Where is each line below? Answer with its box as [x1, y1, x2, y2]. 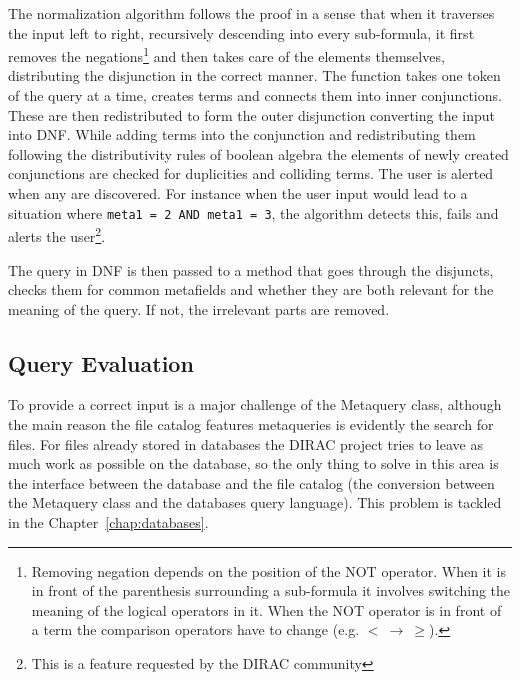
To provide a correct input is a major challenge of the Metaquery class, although [8, 394, 502, 415]
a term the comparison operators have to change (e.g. [31, 619, 360, 640]
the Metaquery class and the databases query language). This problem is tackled [8, 492, 502, 513]
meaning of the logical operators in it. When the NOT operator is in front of [31, 599, 502, 620]
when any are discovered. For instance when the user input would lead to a [8, 183, 468, 203]
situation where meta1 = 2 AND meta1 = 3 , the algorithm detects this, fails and [8, 202, 499, 223]
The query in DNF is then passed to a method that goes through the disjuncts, [8, 259, 494, 280]
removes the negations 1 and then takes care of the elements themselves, [8, 43, 445, 66]
